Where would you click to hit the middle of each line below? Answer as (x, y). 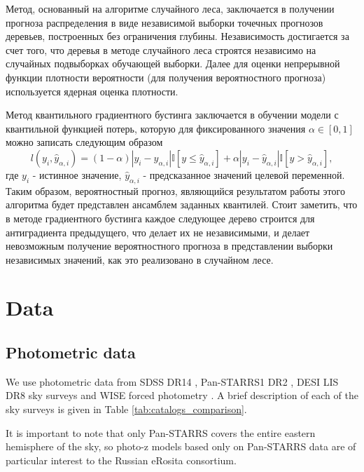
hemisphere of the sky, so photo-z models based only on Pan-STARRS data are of (181, 446)
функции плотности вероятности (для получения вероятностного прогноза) (166, 77)
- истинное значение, (77, 174)
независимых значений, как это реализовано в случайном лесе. (140, 259)
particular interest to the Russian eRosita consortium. (121, 460)
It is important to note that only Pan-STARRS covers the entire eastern (161, 432)
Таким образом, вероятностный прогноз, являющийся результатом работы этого (175, 190)
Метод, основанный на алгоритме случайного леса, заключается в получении (170, 8)
